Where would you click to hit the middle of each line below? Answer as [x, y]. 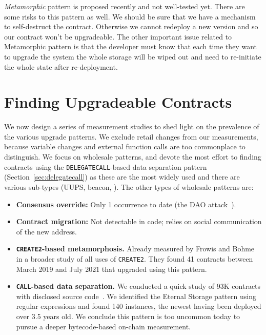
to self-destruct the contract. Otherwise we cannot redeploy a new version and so [131, 26]
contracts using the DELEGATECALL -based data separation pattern [106, 166]
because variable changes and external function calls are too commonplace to [125, 146]
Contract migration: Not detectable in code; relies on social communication [139, 221]
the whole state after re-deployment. [61, 66]
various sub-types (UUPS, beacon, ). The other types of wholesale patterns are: [129, 186]
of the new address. [46, 231]
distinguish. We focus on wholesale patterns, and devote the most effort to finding [133, 157]
